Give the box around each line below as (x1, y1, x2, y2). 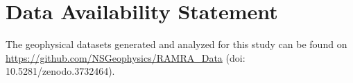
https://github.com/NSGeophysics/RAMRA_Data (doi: (6, 50, 246, 64)
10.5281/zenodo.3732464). (6, 64, 115, 78)
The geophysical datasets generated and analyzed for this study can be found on (6, 37, 347, 51)
